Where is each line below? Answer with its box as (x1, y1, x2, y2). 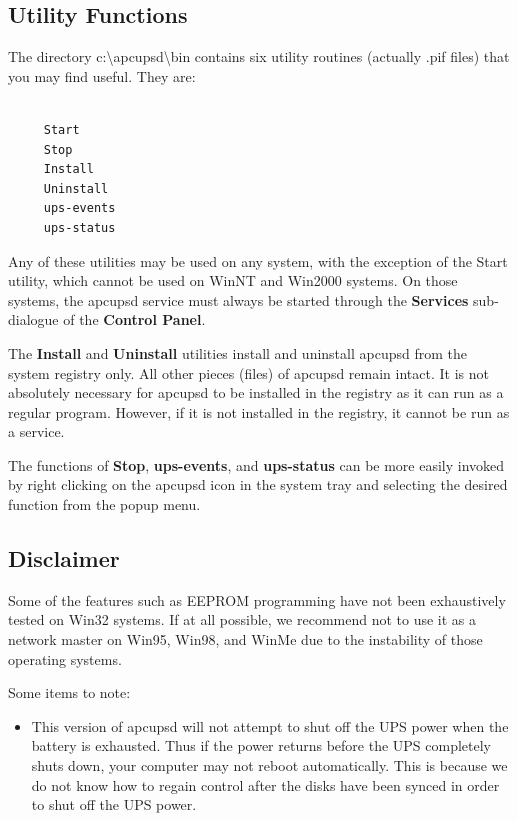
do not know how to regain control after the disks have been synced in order (31, 774, 500, 795)
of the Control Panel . (63, 309, 206, 330)
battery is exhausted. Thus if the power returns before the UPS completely (31, 735, 491, 756)
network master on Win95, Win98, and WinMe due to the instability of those (8, 629, 483, 650)
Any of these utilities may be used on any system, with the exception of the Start (8, 250, 508, 271)
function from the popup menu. (8, 494, 201, 515)
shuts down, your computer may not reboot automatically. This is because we (31, 755, 508, 776)
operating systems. (8, 648, 122, 669)
